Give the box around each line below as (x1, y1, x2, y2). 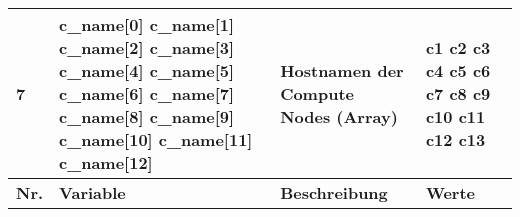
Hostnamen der (280, 59, 404, 82)
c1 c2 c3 (425, 36, 491, 59)
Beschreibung (280, 181, 388, 204)
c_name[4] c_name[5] (59, 59, 235, 82)
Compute (280, 82, 354, 105)
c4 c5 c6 (425, 59, 491, 82)
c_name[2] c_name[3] (59, 36, 235, 59)
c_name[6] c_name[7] (59, 82, 235, 105)
